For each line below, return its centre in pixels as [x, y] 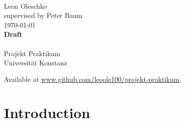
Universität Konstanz [36, 63]
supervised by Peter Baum [43, 15]
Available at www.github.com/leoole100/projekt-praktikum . [93, 79]
